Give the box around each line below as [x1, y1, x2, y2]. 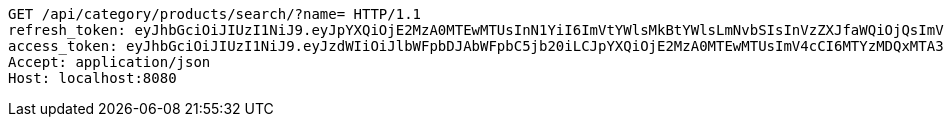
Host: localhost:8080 [8, 70, 177, 86]
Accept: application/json [8, 54, 211, 70]
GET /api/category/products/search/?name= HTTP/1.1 [8, 6, 422, 22]
